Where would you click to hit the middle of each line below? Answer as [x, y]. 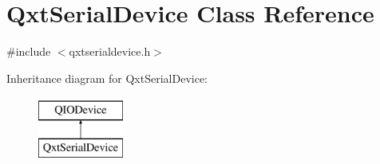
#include [29, 51]
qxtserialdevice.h [110, 51]
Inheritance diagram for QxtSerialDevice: [107, 78]
